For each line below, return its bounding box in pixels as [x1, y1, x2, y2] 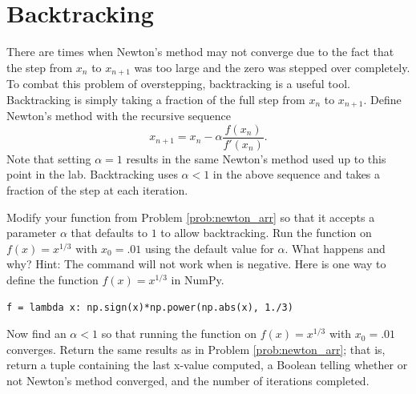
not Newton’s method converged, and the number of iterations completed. [6, 372, 370, 388]
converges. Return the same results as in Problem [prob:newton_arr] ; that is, [6, 340, 386, 357]
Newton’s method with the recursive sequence [6, 107, 231, 124]
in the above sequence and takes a [212, 166, 381, 183]
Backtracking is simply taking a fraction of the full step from [6, 90, 305, 107]
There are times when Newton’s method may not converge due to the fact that [6, 43, 394, 60]
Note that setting [6, 150, 91, 167]
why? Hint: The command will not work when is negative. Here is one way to [6, 255, 386, 272]
